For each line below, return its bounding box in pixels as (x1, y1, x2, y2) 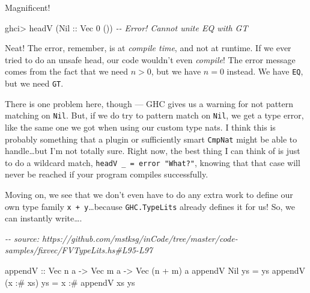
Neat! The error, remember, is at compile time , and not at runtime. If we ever (5, 42, 291, 54)
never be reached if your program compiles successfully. (5, 168, 208, 180)
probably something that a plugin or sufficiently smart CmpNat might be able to (5, 132, 297, 145)
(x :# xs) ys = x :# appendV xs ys (5, 276, 135, 288)
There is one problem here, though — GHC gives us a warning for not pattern (5, 97, 294, 109)
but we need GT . (5, 77, 64, 90)
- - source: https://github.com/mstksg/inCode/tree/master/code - (5, 232, 238, 244)
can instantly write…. (5, 212, 82, 224)
